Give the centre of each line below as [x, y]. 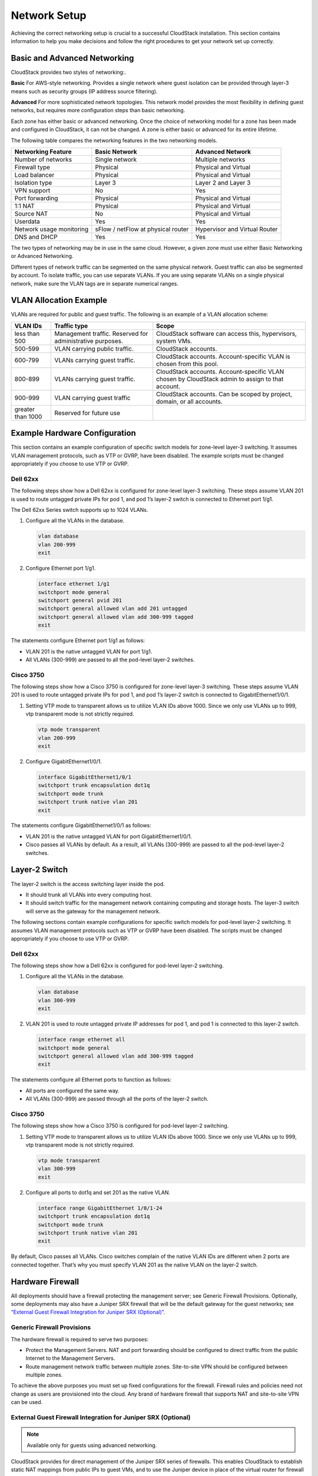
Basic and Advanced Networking [72, 58]
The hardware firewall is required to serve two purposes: [80, 1339]
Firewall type [32, 167]
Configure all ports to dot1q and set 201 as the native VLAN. [98, 1192]
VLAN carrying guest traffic [92, 397]
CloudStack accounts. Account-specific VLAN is [223, 356]
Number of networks [43, 159]
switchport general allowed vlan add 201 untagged [113, 609]
